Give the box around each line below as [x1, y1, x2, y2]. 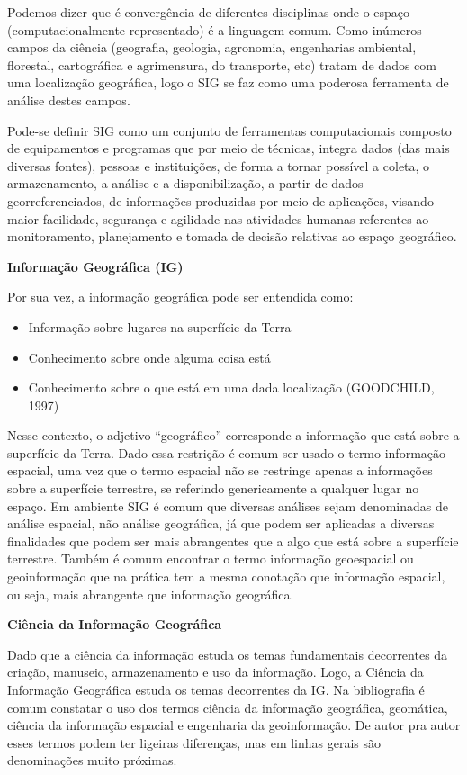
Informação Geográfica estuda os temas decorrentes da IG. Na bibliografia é [7, 680, 425, 698]
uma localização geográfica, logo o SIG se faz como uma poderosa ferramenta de [7, 73, 449, 92]
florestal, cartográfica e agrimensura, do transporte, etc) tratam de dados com [7, 55, 436, 74]
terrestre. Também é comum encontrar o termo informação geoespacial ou [7, 549, 414, 568]
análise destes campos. [7, 90, 130, 109]
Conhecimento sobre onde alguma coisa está [28, 347, 271, 366]
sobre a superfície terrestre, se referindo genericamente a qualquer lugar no [7, 479, 419, 498]
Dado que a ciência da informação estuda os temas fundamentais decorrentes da [7, 644, 448, 663]
